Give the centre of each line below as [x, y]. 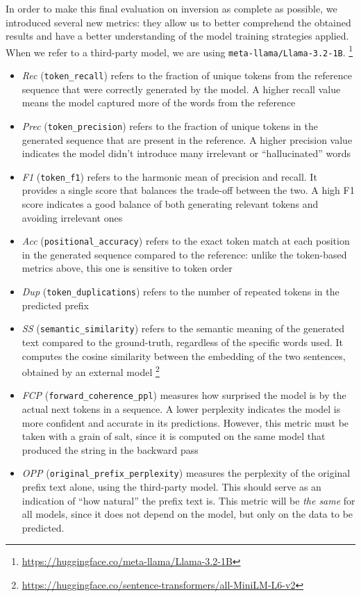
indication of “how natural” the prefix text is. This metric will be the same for [188, 500]
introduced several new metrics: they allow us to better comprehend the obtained [178, 22]
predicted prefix [55, 305]
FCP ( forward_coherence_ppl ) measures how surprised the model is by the [184, 395]
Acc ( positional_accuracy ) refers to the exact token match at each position [186, 241]
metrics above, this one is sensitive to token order [127, 268]
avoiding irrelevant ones [72, 217]
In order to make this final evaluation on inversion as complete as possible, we [171, 8]
